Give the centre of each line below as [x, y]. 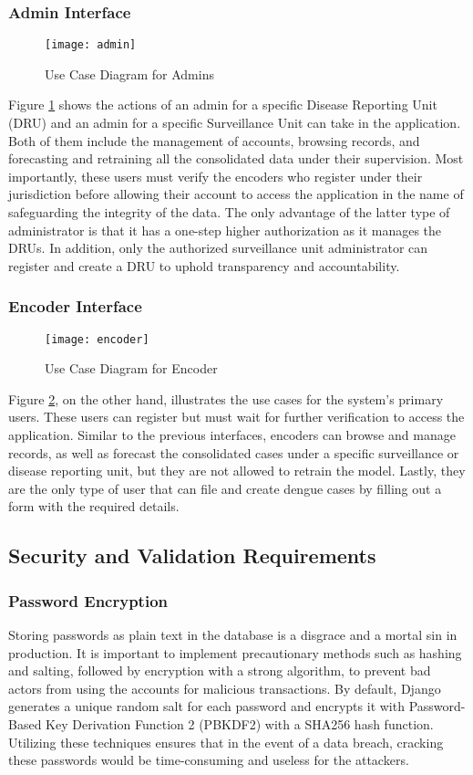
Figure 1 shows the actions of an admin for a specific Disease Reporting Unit [223, 105]
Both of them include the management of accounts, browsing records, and [214, 140]
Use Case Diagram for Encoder [131, 368]
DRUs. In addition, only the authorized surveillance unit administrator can [218, 248]
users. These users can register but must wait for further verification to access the [236, 417]
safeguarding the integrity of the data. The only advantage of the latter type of [229, 212]
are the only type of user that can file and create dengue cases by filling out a [225, 488]
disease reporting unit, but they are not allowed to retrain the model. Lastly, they [237, 471]
